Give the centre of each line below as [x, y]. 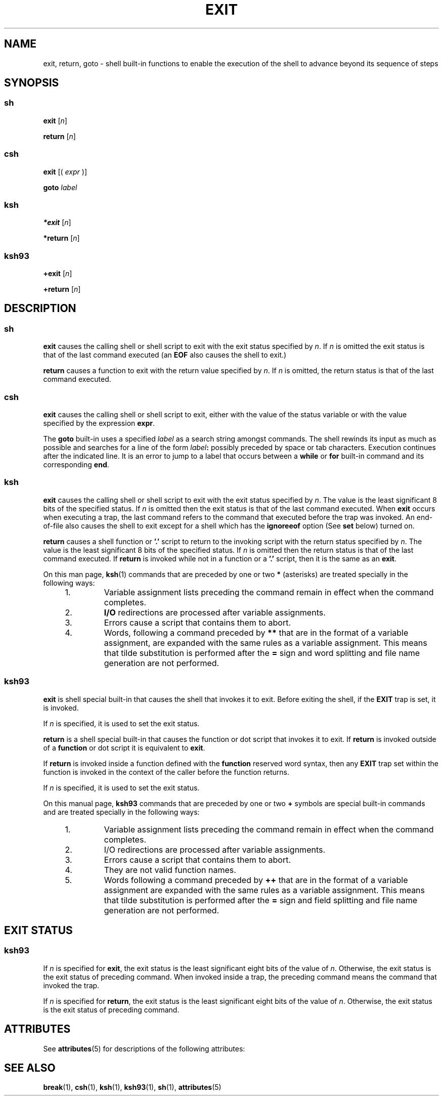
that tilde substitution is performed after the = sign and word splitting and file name [262, 653]
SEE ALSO [30, 1068]
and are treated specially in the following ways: [121, 812]
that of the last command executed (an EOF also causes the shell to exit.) [165, 355]
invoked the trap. [71, 985]
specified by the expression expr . [99, 423]
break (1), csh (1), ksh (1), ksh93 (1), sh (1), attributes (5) [132, 1087]
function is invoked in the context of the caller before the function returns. [166, 772]
